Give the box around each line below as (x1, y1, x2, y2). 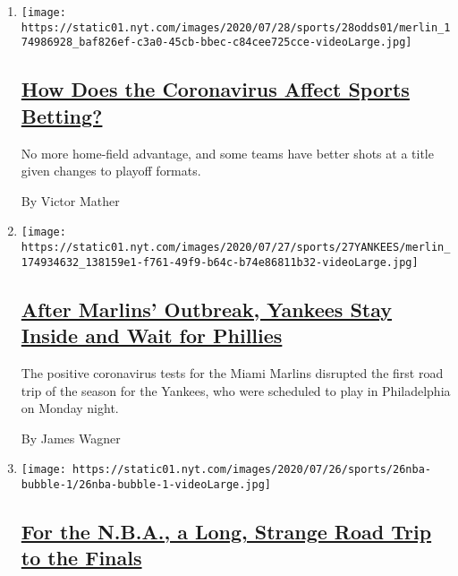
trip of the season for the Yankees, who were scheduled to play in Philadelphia (21, 381, 451, 400)
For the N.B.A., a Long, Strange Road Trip (21, 517, 432, 545)
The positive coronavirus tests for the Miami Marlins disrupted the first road (21, 363, 444, 382)
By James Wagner (21, 428, 121, 447)
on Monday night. (21, 399, 119, 417)
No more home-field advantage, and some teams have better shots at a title (21, 143, 434, 162)
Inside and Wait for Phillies (21, 322, 283, 349)
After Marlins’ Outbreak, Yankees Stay (21, 295, 392, 322)
